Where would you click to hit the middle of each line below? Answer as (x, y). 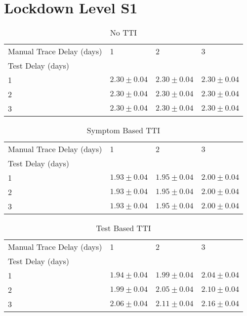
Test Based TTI (123, 228)
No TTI (123, 33)
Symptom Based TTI (123, 130)
